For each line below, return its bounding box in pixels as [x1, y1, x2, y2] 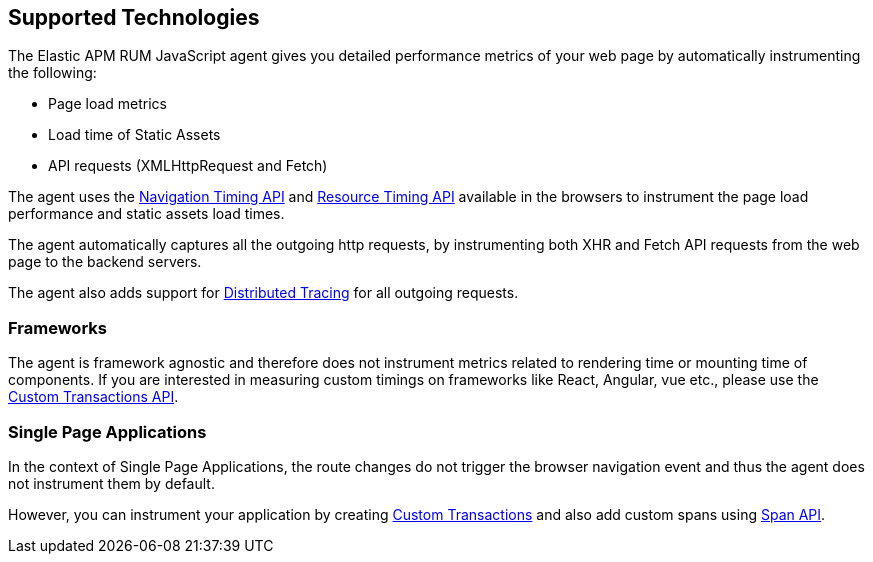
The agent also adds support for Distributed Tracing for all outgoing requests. [8, 284, 519, 302]
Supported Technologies [8, 5, 260, 30]
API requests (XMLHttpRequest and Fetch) [48, 157, 328, 175]
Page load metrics [48, 95, 167, 113]
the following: [8, 64, 97, 82]
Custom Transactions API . [8, 388, 179, 406]
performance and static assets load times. [8, 205, 285, 223]
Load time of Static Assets [48, 126, 221, 144]
